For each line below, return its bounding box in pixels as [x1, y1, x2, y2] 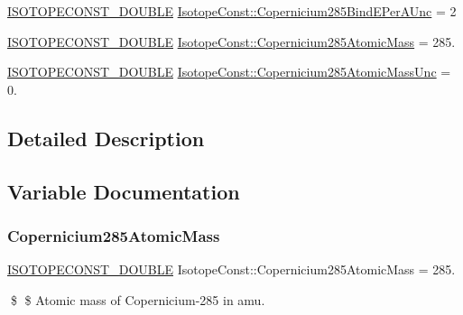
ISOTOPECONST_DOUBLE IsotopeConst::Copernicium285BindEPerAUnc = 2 [7, 2, 457, 20]
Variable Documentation [7, 177, 240, 205]
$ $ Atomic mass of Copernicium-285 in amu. [10, 290, 265, 309]
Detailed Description [7, 124, 205, 152]
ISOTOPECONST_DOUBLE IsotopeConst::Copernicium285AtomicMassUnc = [7, 62, 451, 81]
